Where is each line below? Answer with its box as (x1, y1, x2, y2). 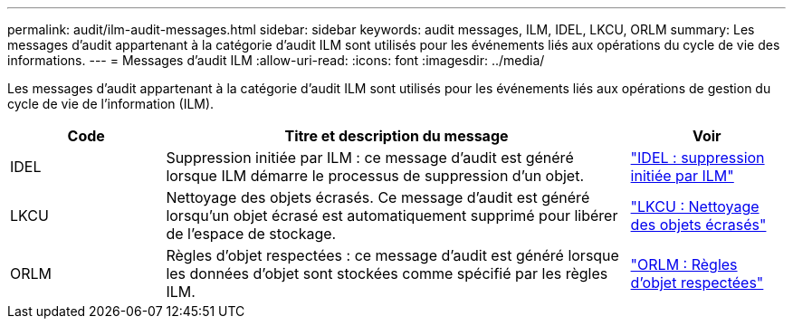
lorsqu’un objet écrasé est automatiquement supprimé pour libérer (166, 206, 618, 225)
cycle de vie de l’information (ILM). (7, 96, 215, 111)
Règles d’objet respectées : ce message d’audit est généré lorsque (166, 246, 619, 264)
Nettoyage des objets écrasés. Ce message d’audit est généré (166, 188, 590, 206)
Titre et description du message (284, 127, 509, 145)
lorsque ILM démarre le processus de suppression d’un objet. (166, 167, 585, 185)
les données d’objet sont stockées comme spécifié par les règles (166, 264, 608, 283)
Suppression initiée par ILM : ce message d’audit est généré (166, 149, 574, 167)
